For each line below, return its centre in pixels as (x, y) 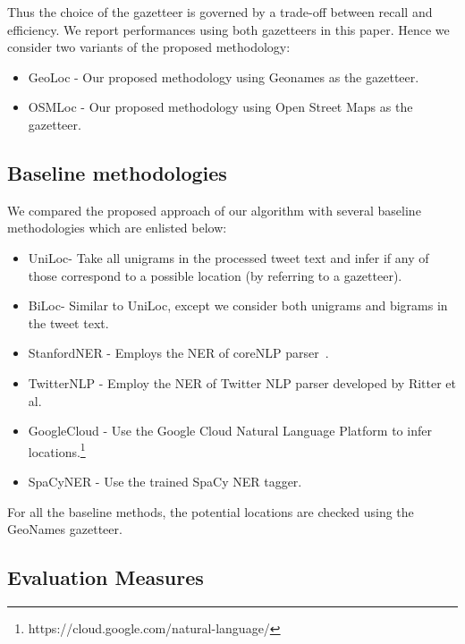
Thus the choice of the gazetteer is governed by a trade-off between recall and (220, 12)
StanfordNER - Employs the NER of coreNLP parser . (178, 353)
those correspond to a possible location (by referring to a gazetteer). (215, 275)
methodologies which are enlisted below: (117, 228)
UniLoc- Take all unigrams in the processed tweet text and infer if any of (228, 257)
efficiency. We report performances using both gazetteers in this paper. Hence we (228, 29)
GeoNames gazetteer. (65, 529)
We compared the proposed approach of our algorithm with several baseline (214, 210)
